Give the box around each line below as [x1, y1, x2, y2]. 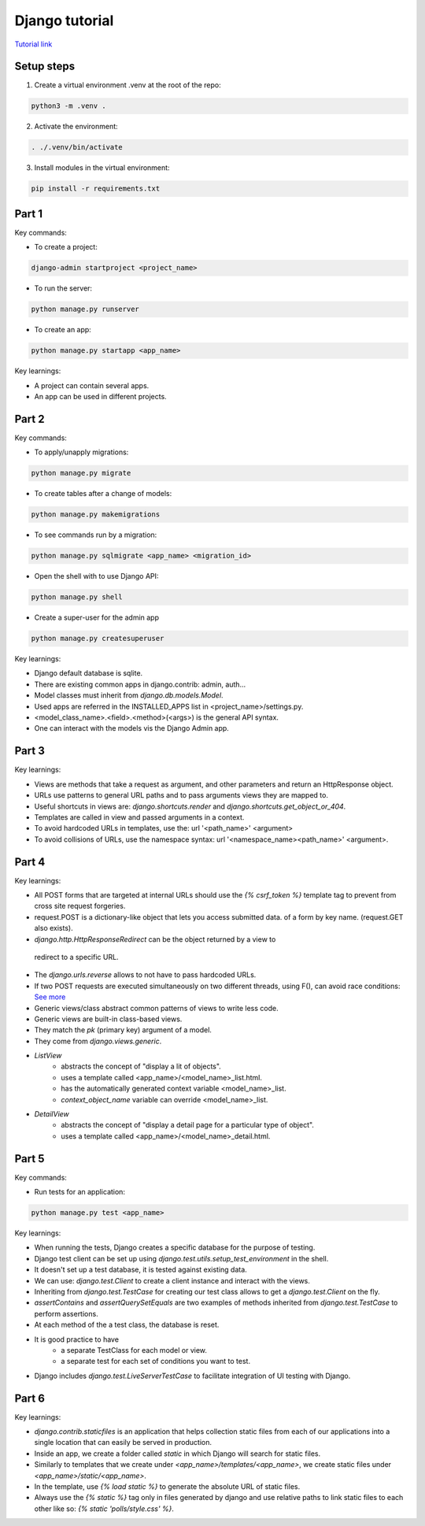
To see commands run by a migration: [34, 530, 157, 539]
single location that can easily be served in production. [34, 1438, 213, 1447]
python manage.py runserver [31, 305, 139, 314]
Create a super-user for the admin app [34, 613, 159, 622]
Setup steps [14, 60, 75, 73]
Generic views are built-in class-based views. [34, 1014, 183, 1024]
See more [34, 992, 66, 1002]
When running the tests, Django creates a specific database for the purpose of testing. [34, 1243, 316, 1252]
